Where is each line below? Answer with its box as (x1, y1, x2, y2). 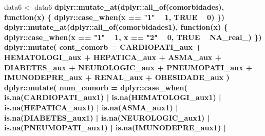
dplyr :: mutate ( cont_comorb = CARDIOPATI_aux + (4, 42, 202, 52)
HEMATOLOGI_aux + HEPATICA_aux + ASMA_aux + (4, 51, 222, 62)
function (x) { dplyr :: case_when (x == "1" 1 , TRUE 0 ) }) (4, 11, 225, 22)
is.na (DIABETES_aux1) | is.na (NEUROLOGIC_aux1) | (4, 112, 210, 123)
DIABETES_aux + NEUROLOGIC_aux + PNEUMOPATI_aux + (4, 62, 253, 72)
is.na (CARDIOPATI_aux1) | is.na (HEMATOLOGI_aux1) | (4, 92, 221, 103)
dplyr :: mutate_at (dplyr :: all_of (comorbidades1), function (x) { (4, 22, 228, 32)
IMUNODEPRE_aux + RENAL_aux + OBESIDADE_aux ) (4, 72, 230, 83)
